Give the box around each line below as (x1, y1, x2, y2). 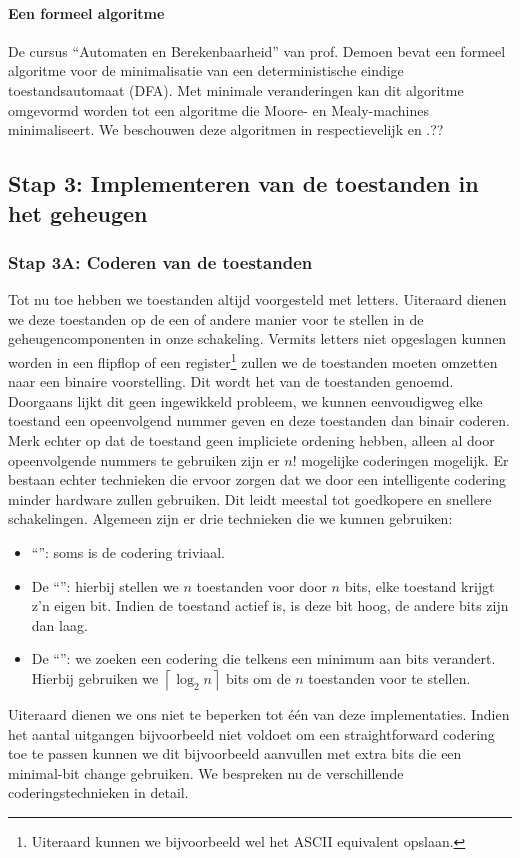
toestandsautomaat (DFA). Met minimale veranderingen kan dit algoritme (8, 79, 464, 100)
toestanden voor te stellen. (308, 667, 471, 688)
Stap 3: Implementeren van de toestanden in (8, 168, 479, 199)
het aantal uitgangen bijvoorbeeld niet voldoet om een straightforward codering (8, 723, 495, 744)
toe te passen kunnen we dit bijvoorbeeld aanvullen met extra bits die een (8, 743, 462, 764)
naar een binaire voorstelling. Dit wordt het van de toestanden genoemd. (8, 371, 454, 392)
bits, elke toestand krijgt (344, 575, 495, 596)
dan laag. (31, 614, 88, 635)
